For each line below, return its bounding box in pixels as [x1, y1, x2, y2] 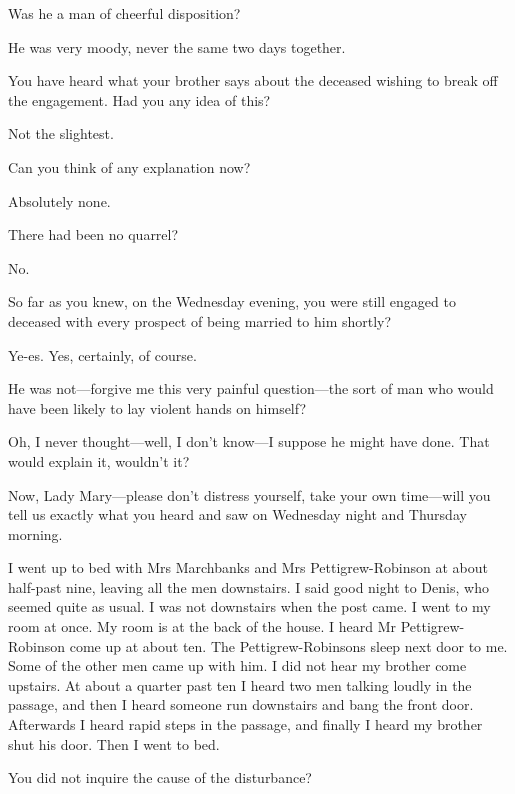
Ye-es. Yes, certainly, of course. [8, 344, 197, 365]
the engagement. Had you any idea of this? [8, 89, 271, 110]
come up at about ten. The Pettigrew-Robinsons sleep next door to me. [69, 635, 508, 656]
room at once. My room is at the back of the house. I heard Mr [8, 616, 397, 637]
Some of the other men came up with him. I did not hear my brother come [8, 655, 467, 676]
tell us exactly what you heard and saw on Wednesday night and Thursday [8, 504, 467, 525]
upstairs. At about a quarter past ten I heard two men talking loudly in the [8, 674, 472, 695]
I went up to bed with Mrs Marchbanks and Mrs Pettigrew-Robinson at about [8, 557, 488, 578]
